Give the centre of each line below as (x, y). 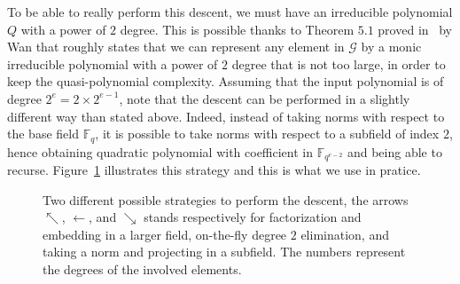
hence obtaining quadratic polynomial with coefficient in (160, 151)
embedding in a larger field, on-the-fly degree (165, 234)
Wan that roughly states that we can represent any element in (176, 47)
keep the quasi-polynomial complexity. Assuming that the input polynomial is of (226, 81)
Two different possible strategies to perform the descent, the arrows (226, 199)
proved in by (415, 29)
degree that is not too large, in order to (339, 63)
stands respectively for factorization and (253, 217)
